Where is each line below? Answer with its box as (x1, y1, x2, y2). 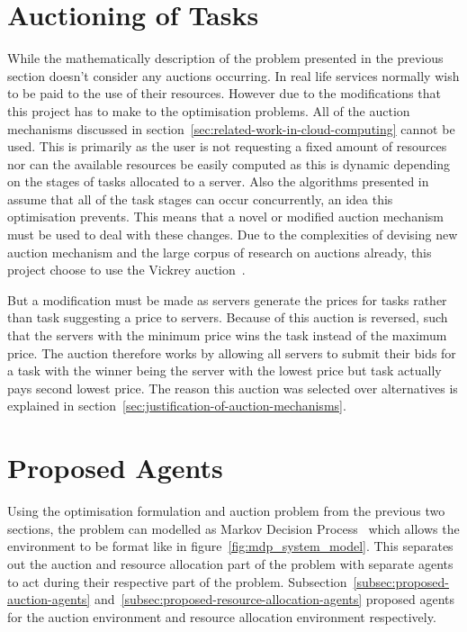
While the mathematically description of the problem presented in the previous (7, 49, 444, 68)
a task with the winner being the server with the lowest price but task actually (7, 361, 442, 380)
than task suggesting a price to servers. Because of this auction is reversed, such (7, 308, 448, 327)
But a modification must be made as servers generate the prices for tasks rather (7, 290, 447, 309)
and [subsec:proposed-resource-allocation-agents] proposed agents (94, 590, 455, 609)
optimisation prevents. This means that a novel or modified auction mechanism (7, 207, 445, 226)
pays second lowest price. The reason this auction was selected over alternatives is (7, 378, 458, 397)
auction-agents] (7, 590, 91, 609)
